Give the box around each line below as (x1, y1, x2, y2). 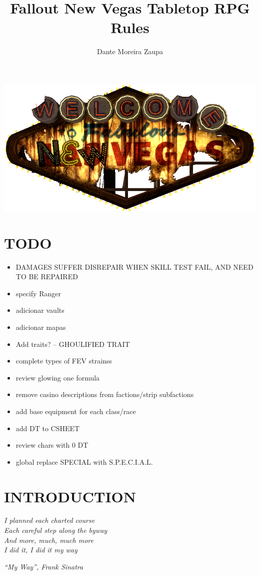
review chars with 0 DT (15, 440, 88, 450)
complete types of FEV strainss (15, 355, 112, 366)
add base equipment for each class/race (15, 406, 136, 416)
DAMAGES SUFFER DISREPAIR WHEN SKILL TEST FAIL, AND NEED (15, 261, 253, 272)
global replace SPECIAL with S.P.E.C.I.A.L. (15, 456, 153, 467)
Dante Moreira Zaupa (96, 46, 163, 57)
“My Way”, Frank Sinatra (4, 561, 83, 571)
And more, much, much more (4, 534, 93, 545)
